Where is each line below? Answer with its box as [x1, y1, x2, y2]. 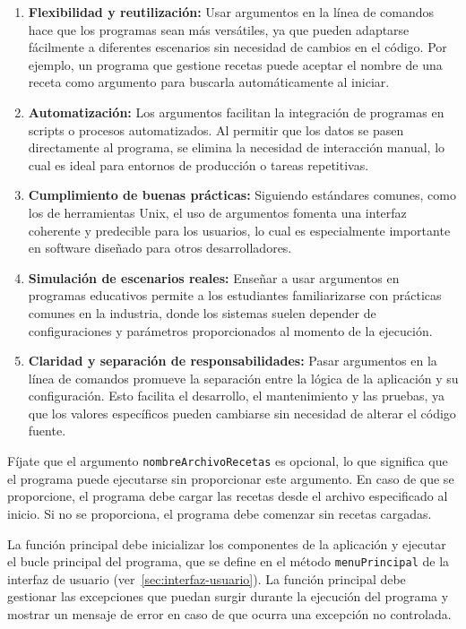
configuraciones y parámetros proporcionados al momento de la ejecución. [28, 321, 433, 340]
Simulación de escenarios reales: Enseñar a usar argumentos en [28, 268, 400, 287]
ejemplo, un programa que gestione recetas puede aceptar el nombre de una [28, 55, 443, 73]
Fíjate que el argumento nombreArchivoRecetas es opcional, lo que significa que [7, 452, 448, 470]
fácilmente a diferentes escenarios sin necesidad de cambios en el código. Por [28, 38, 447, 56]
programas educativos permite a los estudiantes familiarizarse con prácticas [28, 286, 442, 305]
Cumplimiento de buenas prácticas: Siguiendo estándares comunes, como [28, 185, 456, 204]
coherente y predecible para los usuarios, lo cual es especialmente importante [28, 220, 451, 239]
